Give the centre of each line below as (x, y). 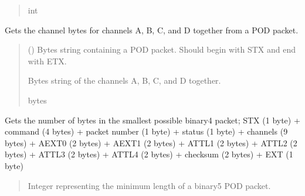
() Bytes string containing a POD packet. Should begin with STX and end (162, 49)
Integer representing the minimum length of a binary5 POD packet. (149, 185)
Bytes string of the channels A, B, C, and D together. (124, 80)
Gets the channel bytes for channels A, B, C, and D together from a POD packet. (152, 30)
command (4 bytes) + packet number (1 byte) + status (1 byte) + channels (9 (146, 131)
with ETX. (47, 61)
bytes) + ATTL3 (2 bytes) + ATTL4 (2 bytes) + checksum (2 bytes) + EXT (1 (149, 154)
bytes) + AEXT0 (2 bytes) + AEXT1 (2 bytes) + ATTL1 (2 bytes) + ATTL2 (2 (151, 142)
